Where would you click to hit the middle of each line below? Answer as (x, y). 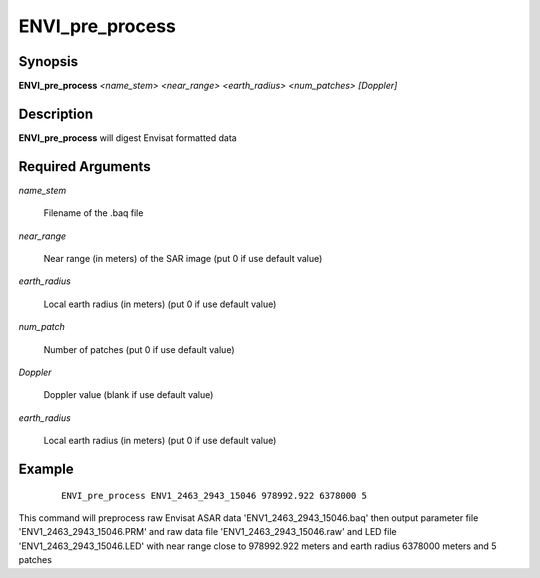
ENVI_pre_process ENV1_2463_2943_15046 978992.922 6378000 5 (214, 495)
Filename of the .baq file (93, 213)
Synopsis (48, 61)
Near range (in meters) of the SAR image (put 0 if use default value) (183, 259)
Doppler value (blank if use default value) (128, 395)
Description (56, 113)
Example (46, 468)
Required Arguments (84, 166)
